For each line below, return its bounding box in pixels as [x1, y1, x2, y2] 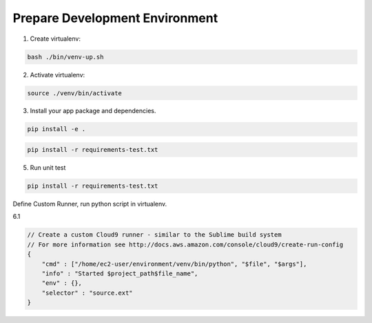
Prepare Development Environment [12, 10, 218, 26]
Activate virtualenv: [30, 70, 85, 79]
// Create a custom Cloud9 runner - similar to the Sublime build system [27, 231, 282, 239]
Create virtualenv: [30, 35, 81, 43]
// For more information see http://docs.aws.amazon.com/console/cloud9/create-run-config [27, 240, 344, 248]
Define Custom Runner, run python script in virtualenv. [12, 200, 167, 208]
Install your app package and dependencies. [30, 107, 156, 115]
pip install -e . [27, 125, 86, 133]
